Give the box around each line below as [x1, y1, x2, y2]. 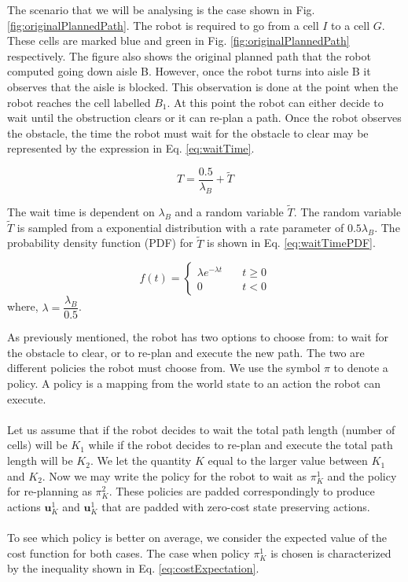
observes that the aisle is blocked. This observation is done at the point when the [7, 78, 399, 94]
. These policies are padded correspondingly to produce [108, 483, 375, 499]
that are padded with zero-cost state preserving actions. [101, 498, 370, 514]
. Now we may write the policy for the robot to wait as [42, 467, 307, 484]
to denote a [333, 359, 388, 376]
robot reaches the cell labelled [7, 94, 151, 110]
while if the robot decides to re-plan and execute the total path [88, 436, 393, 453]
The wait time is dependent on [7, 204, 155, 220]
